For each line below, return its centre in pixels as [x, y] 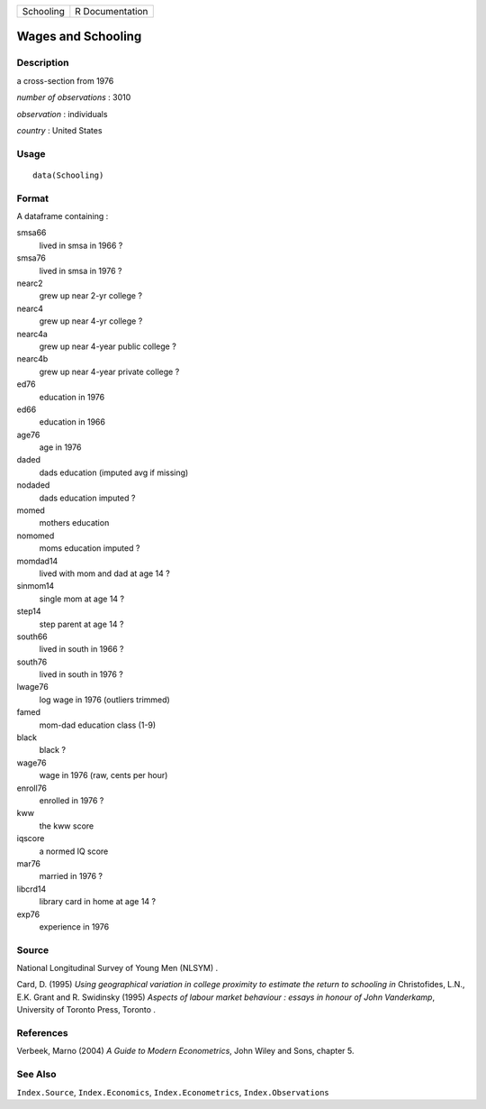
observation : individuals [62, 114]
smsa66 [31, 233]
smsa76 [31, 258]
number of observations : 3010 [74, 97]
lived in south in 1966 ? [81, 649]
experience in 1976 [74, 926]
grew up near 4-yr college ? [91, 321]
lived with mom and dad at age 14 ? [104, 573]
